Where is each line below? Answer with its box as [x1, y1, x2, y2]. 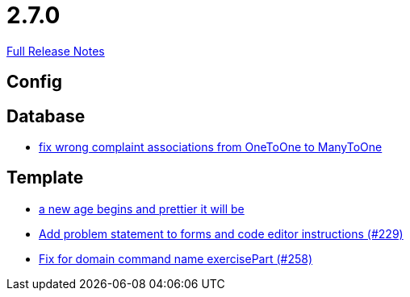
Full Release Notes [6, 43, 105, 58]
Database [6, 105, 86, 126]
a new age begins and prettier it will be [39, 201, 245, 216]
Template [6, 167, 84, 188]
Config [6, 72, 62, 93]
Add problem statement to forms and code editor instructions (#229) [39, 226, 404, 241]
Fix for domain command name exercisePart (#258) [39, 251, 313, 266]
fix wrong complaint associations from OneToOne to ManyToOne [39, 140, 383, 155]
